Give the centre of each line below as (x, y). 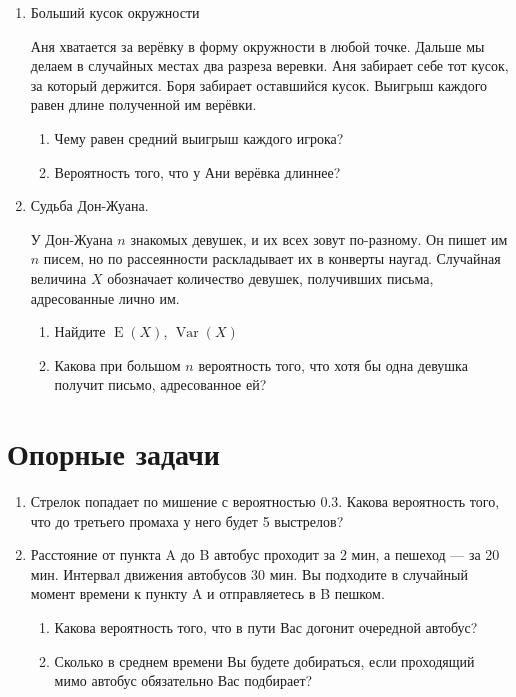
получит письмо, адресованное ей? (160, 384)
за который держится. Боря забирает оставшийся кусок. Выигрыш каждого (259, 84)
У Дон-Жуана (71, 238)
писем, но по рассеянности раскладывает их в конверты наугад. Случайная (272, 258)
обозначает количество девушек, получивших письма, (270, 277)
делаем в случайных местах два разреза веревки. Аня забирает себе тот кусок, (269, 65)
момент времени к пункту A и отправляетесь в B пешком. (207, 593)
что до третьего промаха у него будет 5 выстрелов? (187, 520)
